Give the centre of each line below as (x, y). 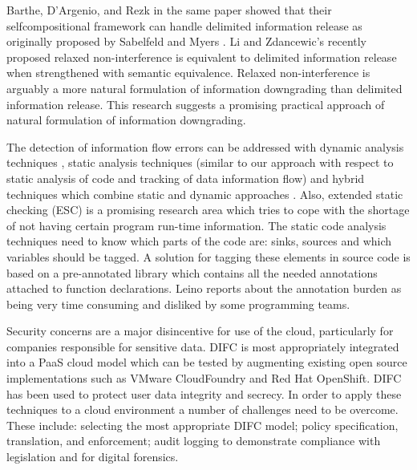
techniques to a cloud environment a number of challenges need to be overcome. (202, 409)
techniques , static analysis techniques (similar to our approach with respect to (200, 162)
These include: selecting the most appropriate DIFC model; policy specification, (202, 425)
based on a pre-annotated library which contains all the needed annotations (192, 272)
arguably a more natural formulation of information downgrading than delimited (204, 88)
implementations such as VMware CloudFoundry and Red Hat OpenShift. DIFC (204, 378)
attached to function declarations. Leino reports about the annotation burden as (204, 288)
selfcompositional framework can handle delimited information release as (184, 25)
